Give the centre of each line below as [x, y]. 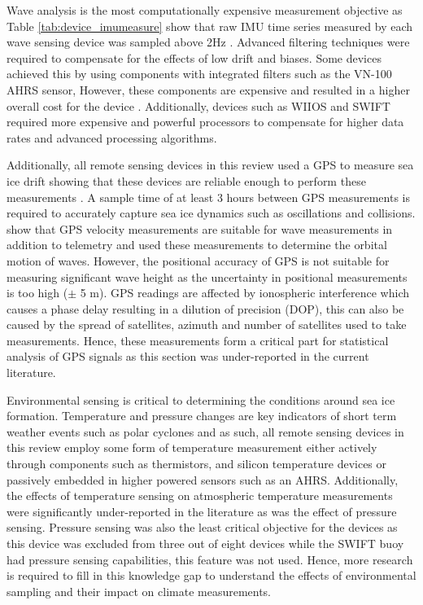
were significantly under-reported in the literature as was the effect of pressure [202, 511]
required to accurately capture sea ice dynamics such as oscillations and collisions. [211, 213]
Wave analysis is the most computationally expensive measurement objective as [205, 10]
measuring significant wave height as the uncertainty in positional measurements [207, 276]
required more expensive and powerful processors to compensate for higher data [205, 122]
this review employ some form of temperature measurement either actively [192, 447]
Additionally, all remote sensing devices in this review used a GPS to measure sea [210, 165]
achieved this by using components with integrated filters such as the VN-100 [199, 74]
